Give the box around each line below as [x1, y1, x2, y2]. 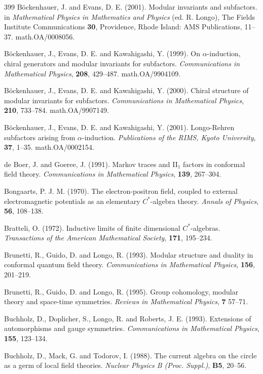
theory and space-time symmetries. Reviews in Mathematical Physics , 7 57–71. [4, 296, 248, 307]
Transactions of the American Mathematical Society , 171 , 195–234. [4, 232, 212, 243]
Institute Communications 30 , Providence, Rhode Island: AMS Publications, [4, 21, 242, 32]
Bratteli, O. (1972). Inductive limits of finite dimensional [4, 222, 180, 233]
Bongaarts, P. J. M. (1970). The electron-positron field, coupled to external [4, 185, 238, 196]
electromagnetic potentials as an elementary [4, 195, 140, 206]
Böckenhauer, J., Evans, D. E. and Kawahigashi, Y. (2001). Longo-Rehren [4, 121, 235, 132]
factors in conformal [183, 158, 245, 169]
